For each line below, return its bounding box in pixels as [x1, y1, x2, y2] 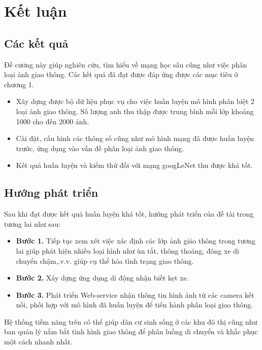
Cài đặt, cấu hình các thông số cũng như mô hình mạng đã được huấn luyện [16, 133, 254, 144]
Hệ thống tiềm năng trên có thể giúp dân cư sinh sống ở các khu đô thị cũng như [4, 316, 257, 327]
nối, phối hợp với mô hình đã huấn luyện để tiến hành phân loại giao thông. [16, 299, 253, 310]
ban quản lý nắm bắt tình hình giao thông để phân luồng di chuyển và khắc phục [4, 326, 258, 337]
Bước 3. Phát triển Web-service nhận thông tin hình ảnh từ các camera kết [16, 289, 254, 300]
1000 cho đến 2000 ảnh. [16, 116, 89, 126]
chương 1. [4, 79, 34, 89]
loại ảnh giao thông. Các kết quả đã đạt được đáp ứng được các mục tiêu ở [4, 69, 238, 80]
